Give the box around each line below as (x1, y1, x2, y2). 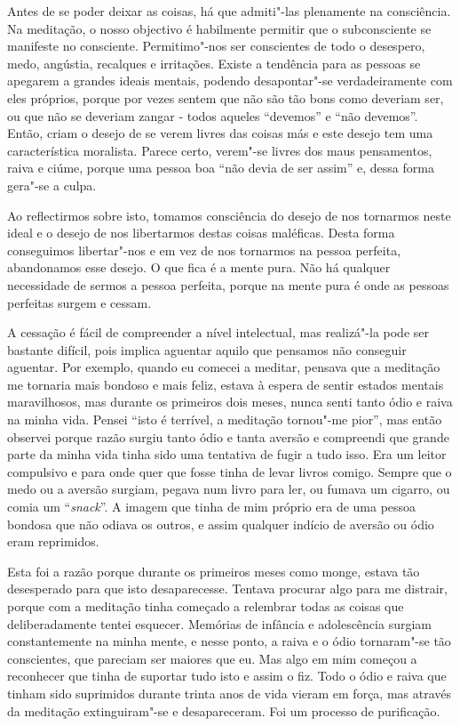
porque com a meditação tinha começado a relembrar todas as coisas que (7, 597, 404, 615)
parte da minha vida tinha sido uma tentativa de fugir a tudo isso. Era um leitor (7, 445, 447, 464)
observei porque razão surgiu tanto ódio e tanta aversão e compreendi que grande (7, 427, 449, 446)
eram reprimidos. (7, 532, 99, 551)
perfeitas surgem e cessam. (7, 293, 152, 311)
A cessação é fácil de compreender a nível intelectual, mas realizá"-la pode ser (7, 323, 430, 342)
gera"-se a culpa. (7, 175, 97, 194)
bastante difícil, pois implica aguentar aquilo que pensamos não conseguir (7, 340, 407, 359)
